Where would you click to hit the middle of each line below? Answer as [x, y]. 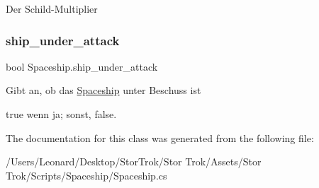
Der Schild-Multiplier [52, 8]
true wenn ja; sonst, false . [61, 114]
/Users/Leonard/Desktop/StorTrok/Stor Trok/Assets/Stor [134, 161]
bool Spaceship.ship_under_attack [82, 66]
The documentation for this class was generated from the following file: [160, 137]
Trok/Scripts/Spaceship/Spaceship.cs [86, 175]
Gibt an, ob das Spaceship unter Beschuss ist [103, 90]
